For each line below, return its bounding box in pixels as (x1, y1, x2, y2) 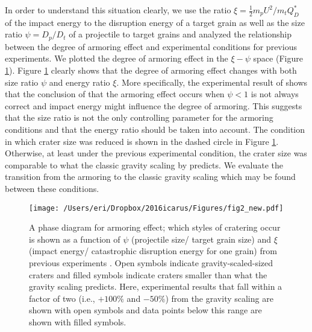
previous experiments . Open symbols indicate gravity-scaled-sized (29, 257, 273, 269)
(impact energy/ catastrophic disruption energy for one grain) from (29, 244, 277, 257)
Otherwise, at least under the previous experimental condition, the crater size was (5, 147, 307, 159)
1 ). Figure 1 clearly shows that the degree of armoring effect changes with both (5, 64, 297, 77)
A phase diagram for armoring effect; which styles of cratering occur (29, 221, 281, 234)
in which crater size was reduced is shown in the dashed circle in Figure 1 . (5, 135, 279, 147)
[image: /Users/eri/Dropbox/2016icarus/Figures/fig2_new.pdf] (29, 203, 284, 212)
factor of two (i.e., (29, 292, 95, 304)
